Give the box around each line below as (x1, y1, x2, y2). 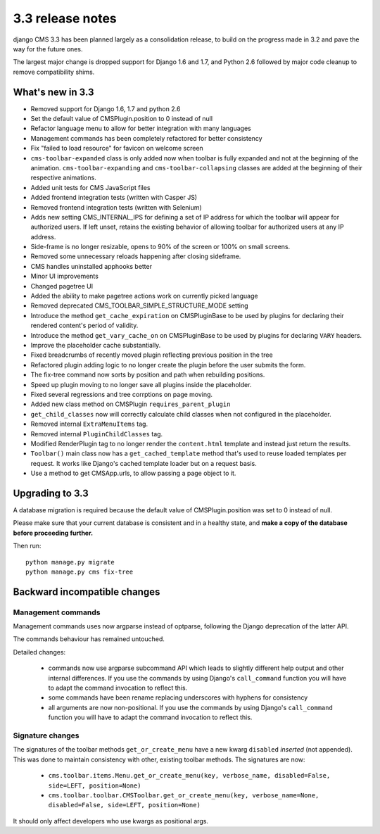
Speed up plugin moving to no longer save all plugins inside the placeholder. (30, 380, 252, 388)
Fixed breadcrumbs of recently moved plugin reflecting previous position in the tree (30, 350, 274, 359)
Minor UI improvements (30, 272, 99, 281)
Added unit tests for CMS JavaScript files (30, 183, 151, 191)
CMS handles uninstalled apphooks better (30, 262, 153, 270)
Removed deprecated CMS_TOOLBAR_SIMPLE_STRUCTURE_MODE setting (30, 301, 248, 310)
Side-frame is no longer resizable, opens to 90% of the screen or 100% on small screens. (30, 243, 291, 251)
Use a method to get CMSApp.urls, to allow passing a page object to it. (30, 469, 236, 478)
